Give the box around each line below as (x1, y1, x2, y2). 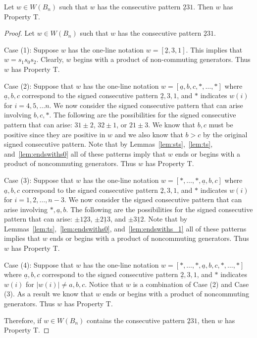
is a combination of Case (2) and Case (133, 279, 249, 289)
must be (208, 119, 233, 129)
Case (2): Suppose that (4, 80, 74, 91)
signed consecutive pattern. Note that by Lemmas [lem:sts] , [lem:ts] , (4, 139, 213, 149)
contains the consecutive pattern (86, 315, 185, 325)
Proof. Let (4, 28, 35, 38)
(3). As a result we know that (4, 288, 94, 299)
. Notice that (85, 279, 124, 289)
